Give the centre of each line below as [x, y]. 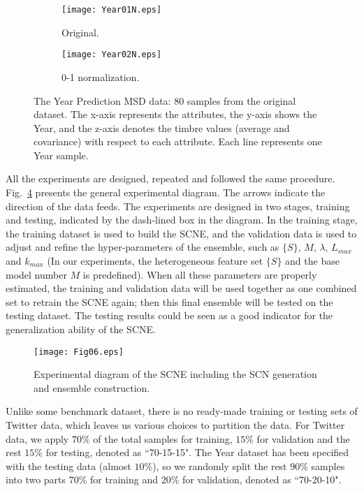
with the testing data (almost [68, 466]
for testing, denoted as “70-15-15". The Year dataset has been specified [197, 452]
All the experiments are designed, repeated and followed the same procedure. [170, 178]
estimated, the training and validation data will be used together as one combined [181, 288]
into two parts [36, 479]
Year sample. [61, 155]
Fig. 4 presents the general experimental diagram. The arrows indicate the [166, 192]
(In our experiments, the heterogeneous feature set [155, 261]
